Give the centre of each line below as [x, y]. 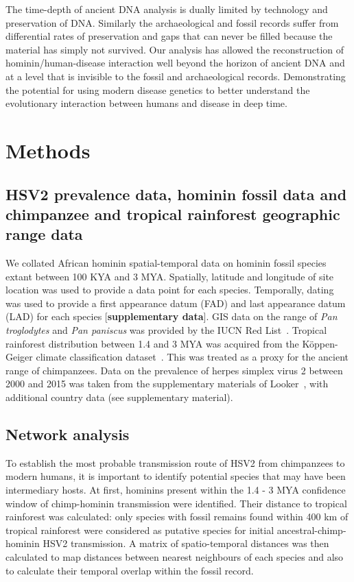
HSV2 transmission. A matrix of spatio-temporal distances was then [186, 543]
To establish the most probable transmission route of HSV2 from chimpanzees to [175, 462]
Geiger [19, 357]
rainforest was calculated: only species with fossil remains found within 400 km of [177, 517]
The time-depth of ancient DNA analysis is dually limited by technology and [167, 9]
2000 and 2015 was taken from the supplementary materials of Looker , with [167, 384]
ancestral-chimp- [311, 530]
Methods [48, 150]
